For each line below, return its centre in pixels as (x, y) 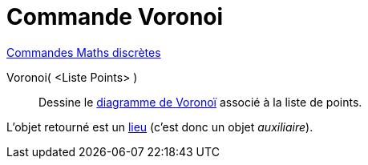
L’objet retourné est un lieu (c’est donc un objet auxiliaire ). (160, 127)
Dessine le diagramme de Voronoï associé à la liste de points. (200, 102)
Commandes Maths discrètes (84, 52)
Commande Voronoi (115, 17)
